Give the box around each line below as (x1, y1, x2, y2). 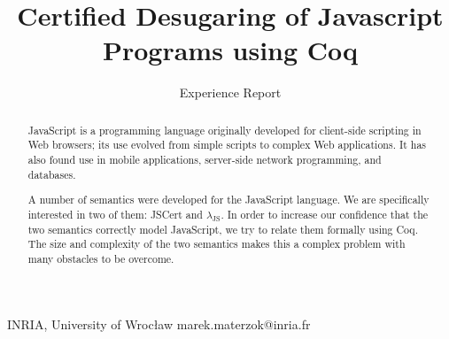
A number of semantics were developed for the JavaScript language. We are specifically (27, 192, 430, 207)
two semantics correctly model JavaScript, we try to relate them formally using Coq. (27, 221, 418, 236)
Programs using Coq (102, 32, 359, 68)
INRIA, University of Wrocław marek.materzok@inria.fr (7, 314, 311, 333)
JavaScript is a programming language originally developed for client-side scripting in (27, 122, 422, 137)
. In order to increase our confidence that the (221, 206, 429, 221)
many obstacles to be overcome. (27, 250, 174, 266)
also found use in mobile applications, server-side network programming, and (27, 152, 382, 167)
